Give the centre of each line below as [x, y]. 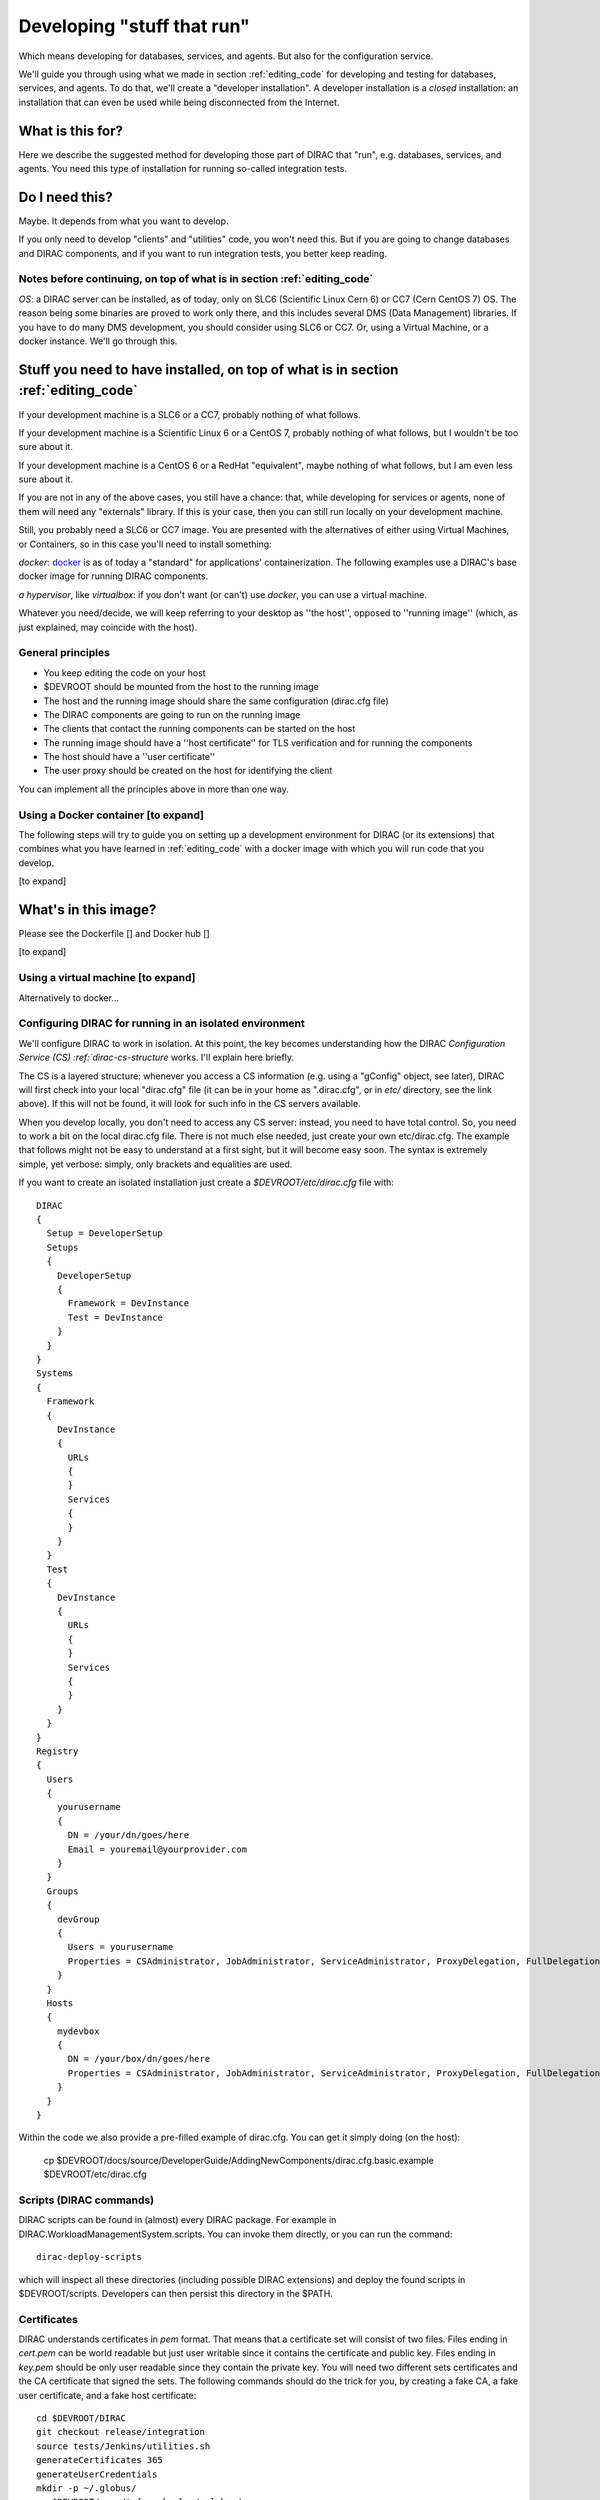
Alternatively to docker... [69, 997]
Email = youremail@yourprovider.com [157, 1849]
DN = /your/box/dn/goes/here [139, 2059]
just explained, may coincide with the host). [108, 627]
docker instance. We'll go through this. [98, 341]
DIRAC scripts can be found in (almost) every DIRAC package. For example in [177, 2220]
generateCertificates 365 [100, 2460]
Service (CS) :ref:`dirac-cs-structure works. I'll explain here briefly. [156, 1057]
